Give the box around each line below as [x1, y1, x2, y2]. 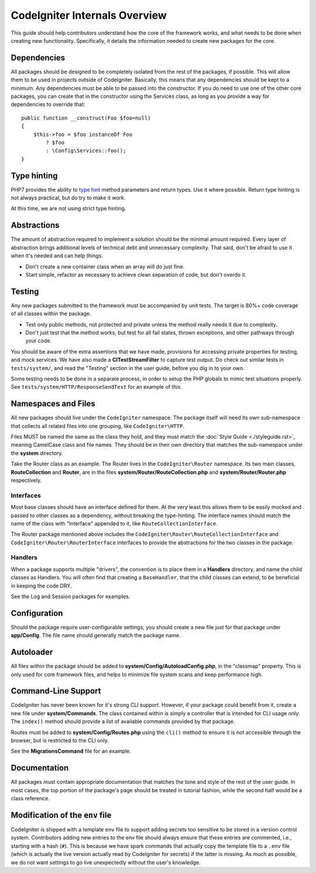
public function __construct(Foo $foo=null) [21, 114, 152, 121]
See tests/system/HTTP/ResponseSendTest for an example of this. [11, 383, 183, 390]
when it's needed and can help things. [11, 252, 104, 259]
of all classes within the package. [11, 310, 91, 317]
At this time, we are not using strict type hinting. [11, 205, 126, 212]
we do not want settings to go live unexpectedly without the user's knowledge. [11, 859, 201, 866]
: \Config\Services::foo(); [46, 147, 126, 154]
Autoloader [11, 647, 53, 657]
